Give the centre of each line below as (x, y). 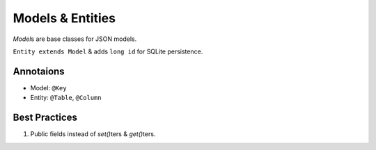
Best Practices (45, 118)
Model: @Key (48, 87)
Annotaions (39, 71)
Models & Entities (64, 18)
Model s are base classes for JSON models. (75, 39)
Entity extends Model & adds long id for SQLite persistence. (108, 51)
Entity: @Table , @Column (66, 98)
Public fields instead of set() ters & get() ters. (93, 134)
